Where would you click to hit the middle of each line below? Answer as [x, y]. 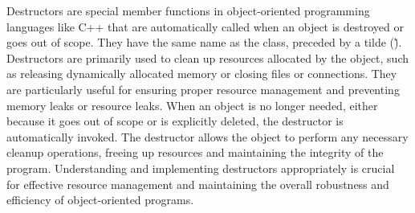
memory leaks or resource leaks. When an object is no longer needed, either [192, 105]
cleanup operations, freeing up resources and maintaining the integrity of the [195, 152]
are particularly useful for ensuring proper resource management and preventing [203, 89]
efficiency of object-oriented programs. [100, 200]
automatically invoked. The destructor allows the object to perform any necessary [207, 136]
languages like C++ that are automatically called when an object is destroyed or [205, 26]
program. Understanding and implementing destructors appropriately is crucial [201, 168]
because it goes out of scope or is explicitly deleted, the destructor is [175, 121]
